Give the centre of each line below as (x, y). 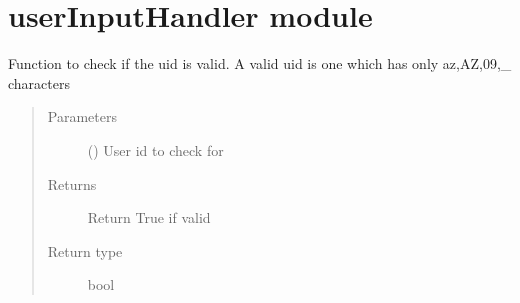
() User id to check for (155, 149)
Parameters (82, 116)
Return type (85, 250)
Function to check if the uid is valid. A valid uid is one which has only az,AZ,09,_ (260, 63)
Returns (72, 183)
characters (39, 82)
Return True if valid (149, 217)
